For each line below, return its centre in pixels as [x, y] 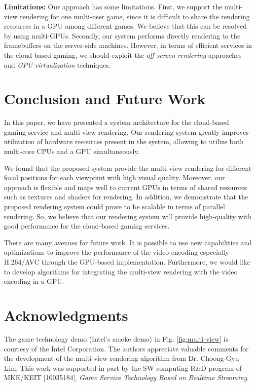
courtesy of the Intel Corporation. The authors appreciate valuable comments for [126, 348]
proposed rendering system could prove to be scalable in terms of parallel [115, 207]
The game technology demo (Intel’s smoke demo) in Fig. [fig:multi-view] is [116, 338]
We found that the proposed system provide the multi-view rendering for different [128, 168]
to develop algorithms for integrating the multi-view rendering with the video [121, 271]
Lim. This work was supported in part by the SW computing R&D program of [123, 367]
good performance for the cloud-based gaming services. [87, 226]
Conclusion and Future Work [105, 98]
